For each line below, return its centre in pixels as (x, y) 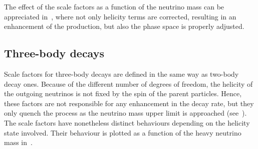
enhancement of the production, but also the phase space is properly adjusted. (124, 26)
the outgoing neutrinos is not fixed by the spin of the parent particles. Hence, (123, 93)
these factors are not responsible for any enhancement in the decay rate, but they (129, 103)
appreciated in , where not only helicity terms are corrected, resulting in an (120, 16)
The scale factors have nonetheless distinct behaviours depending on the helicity (127, 122)
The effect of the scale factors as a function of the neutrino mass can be (114, 6)
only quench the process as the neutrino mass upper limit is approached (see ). (125, 113)
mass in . (18, 142)
